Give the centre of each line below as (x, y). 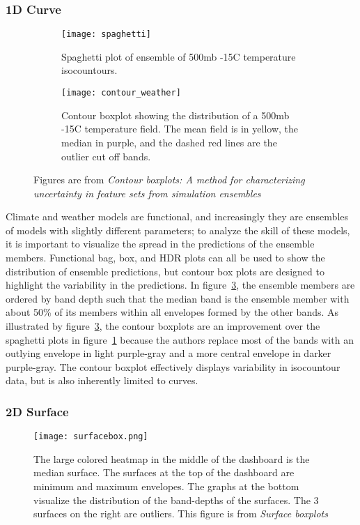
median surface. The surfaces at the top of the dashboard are (164, 472)
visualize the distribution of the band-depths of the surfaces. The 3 (176, 500)
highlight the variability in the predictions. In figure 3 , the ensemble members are (180, 285)
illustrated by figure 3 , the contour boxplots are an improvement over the (163, 326)
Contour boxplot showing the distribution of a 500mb (175, 115)
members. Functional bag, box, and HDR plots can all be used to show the (165, 258)
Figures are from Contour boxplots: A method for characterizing (169, 180)
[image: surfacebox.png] (91, 437)
